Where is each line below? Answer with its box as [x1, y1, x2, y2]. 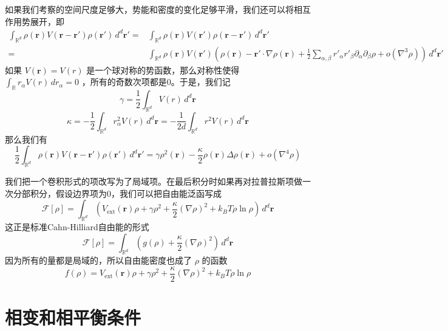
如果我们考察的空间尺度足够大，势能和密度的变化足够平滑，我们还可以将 [5, 3, 294, 15]
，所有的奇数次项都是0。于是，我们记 [81, 75, 231, 88]
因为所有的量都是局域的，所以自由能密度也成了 [5, 254, 192, 267]
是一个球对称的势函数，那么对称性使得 [86, 63, 240, 76]
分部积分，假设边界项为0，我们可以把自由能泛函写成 [13, 186, 222, 199]
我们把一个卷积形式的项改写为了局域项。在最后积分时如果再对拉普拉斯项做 [5, 174, 302, 187]
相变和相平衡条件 [5, 305, 141, 330]
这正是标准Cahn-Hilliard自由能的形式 [5, 220, 149, 233]
